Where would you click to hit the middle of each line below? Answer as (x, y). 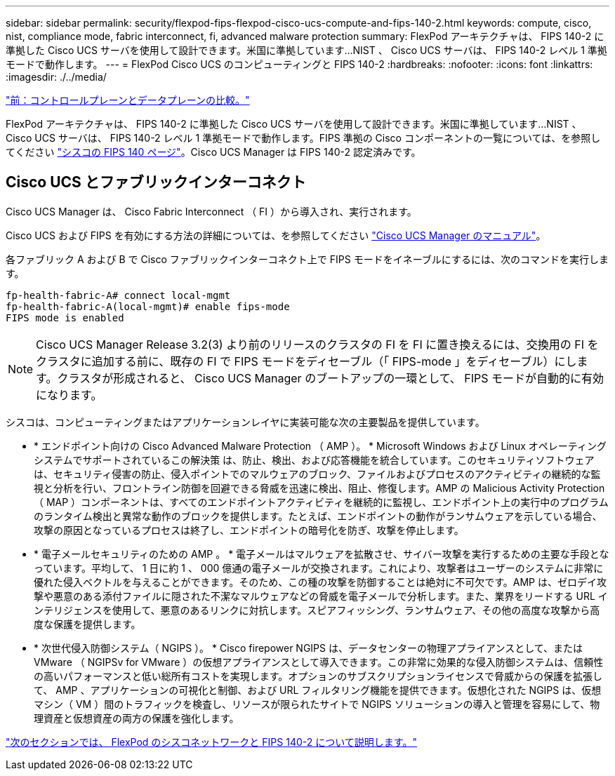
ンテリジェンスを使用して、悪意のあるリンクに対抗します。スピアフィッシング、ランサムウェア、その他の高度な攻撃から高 (317, 610)
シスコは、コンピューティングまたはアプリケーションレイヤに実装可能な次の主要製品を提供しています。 (245, 422)
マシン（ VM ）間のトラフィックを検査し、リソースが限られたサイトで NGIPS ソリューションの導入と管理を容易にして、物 (317, 704)
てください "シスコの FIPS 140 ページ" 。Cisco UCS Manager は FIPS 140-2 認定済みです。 (213, 152)
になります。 (69, 395)
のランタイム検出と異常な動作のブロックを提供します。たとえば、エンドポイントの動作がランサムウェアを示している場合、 (318, 516)
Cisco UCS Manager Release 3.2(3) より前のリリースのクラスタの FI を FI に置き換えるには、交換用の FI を (317, 344)
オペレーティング (568, 446)
